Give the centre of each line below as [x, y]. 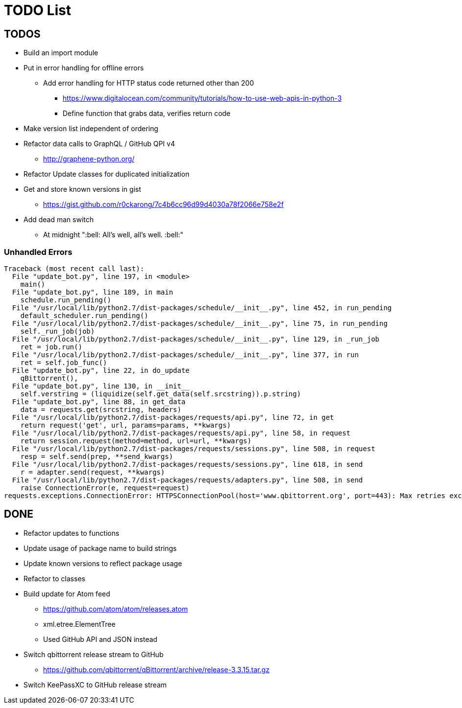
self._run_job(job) [58, 331]
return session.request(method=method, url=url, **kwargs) [136, 441]
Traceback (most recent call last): [74, 268]
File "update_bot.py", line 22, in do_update [101, 370]
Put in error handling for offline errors [84, 68]
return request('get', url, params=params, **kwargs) [126, 425]
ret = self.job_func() [64, 362]
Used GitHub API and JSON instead [100, 639]
